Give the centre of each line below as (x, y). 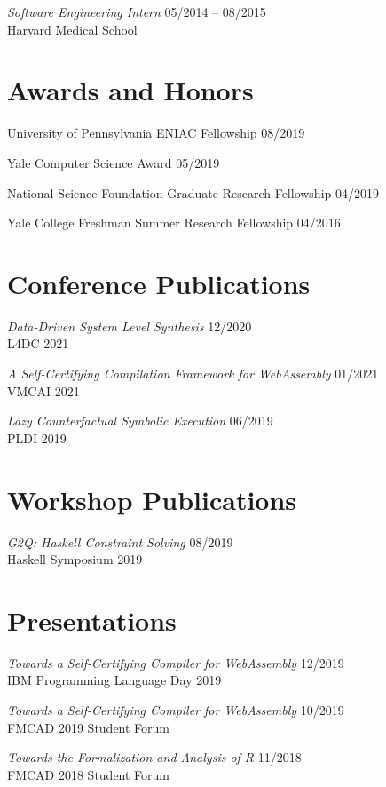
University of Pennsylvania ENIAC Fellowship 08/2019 (156, 133)
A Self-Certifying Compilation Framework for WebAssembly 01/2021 (193, 373)
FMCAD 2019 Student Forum (89, 727)
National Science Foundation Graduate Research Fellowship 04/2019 (193, 192)
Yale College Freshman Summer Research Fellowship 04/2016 (174, 223)
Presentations (92, 620)
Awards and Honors (130, 90)
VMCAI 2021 (43, 390)
